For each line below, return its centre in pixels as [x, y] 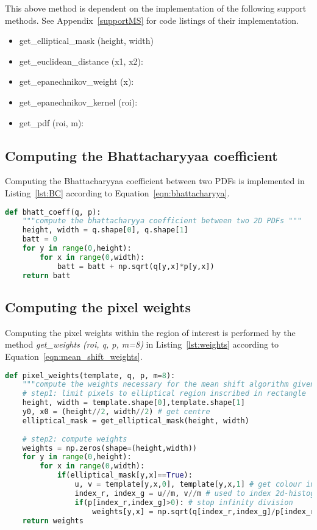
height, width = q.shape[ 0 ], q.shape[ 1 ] [105, 230]
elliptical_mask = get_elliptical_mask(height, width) [136, 421]
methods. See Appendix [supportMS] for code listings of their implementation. [152, 20]
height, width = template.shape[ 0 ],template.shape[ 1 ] [134, 403]
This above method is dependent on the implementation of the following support [156, 8]
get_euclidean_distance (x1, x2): [81, 61]
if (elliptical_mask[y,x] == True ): [125, 475]
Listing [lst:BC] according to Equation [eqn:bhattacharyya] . [117, 192]
